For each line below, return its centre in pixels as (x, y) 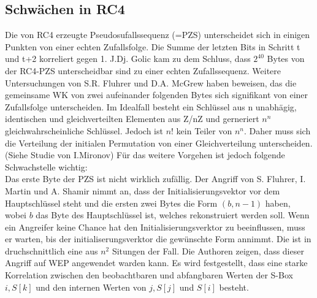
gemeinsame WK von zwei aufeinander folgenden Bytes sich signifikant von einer (157, 95)
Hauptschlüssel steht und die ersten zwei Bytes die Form (111, 203)
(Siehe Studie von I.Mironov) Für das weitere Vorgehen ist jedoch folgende (145, 155)
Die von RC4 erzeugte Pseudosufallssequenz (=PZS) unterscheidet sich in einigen (158, 35)
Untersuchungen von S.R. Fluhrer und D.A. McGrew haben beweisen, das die (151, 82)
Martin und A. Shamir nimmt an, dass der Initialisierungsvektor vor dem (143, 190)
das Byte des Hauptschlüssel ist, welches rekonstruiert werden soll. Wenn (173, 215)
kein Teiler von (204, 130)
